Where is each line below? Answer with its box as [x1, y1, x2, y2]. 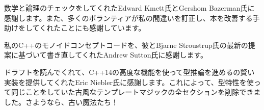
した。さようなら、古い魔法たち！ [4, 96, 118, 107]
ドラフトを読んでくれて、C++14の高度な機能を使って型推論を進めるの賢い [4, 66, 255, 77]
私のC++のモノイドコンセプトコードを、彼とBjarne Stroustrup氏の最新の [4, 39, 248, 50]
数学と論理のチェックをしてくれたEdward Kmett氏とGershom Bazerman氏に [4, 3, 255, 13]
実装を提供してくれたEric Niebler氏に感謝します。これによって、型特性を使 [4, 76, 254, 87]
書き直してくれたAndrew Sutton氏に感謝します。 [46, 49, 208, 60]
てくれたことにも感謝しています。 [32, 22, 146, 33]
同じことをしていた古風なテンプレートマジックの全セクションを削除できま [11, 87, 261, 97]
